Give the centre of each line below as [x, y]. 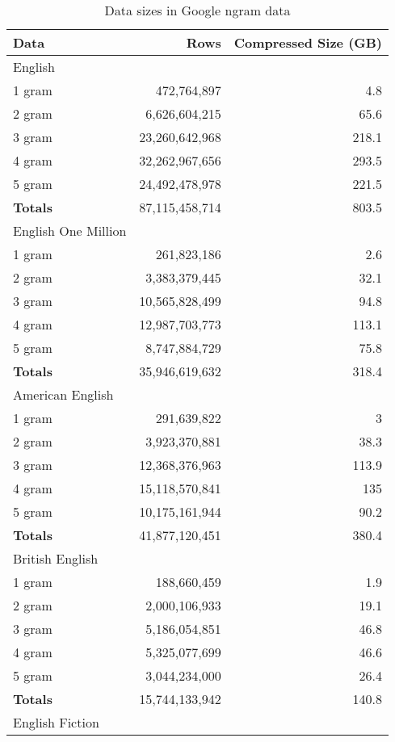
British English [56, 558]
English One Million [70, 231]
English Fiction [56, 722]
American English [63, 394]
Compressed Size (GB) [308, 42]
